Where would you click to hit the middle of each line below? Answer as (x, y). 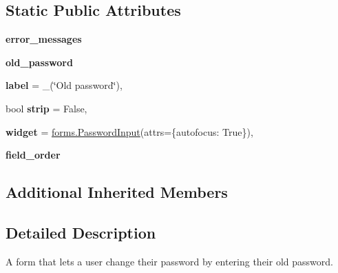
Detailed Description (81, 232)
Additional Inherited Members (117, 192)
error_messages (44, 39)
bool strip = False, (46, 108)
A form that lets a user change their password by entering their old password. (169, 261)
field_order (33, 155)
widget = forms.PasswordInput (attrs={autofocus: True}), (129, 131)
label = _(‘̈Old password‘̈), (64, 85)
